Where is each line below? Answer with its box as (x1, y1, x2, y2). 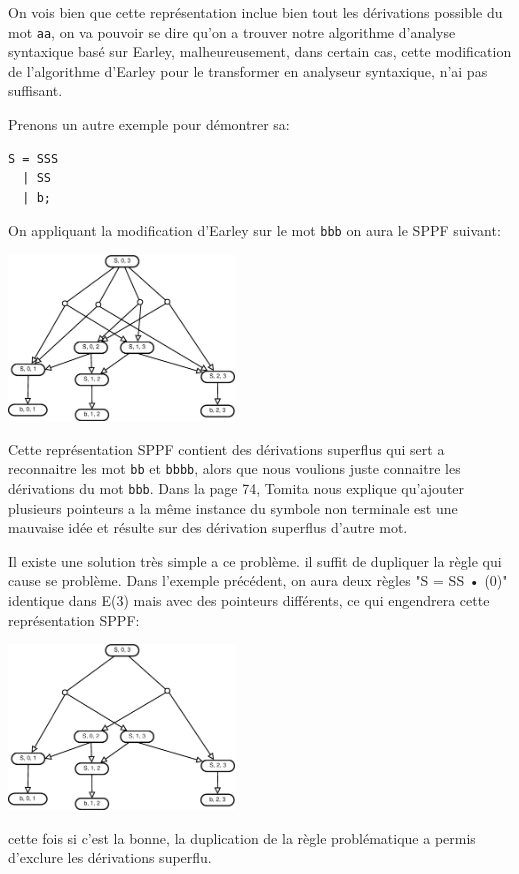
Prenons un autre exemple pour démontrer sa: (8, 114, 290, 135)
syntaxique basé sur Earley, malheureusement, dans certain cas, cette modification (8, 41, 512, 62)
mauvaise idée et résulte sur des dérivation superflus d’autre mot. (8, 517, 408, 538)
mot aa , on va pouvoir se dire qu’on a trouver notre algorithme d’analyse (8, 21, 456, 42)
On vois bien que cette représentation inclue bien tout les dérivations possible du (8, 2, 503, 22)
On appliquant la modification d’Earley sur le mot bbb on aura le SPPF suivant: (8, 220, 501, 241)
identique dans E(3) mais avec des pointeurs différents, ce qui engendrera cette (8, 590, 490, 611)
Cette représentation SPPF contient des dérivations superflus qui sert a (8, 438, 445, 459)
